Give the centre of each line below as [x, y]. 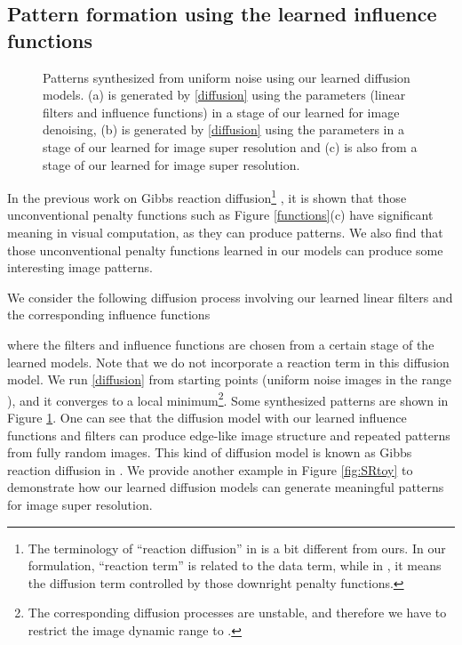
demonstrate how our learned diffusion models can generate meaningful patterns [226, 487]
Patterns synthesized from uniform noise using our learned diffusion [227, 77]
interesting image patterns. [80, 267]
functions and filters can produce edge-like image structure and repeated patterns [229, 435]
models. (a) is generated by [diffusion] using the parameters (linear [224, 95]
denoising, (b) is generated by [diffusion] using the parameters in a [223, 129]
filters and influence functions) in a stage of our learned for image [221, 112]
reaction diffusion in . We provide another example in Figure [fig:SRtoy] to [210, 469]
